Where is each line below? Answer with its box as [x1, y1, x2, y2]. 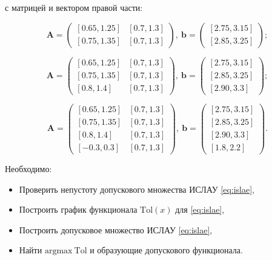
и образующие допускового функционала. [90, 244, 243, 256]
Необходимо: [5, 162, 52, 175]
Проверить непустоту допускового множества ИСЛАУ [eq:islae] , [19, 182, 255, 195]
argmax [44, 247, 73, 256]
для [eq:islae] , [175, 203, 225, 216]
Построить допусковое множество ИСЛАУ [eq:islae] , [19, 223, 213, 236]
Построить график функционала [19, 203, 138, 216]
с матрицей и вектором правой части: [5, 1, 143, 13]
